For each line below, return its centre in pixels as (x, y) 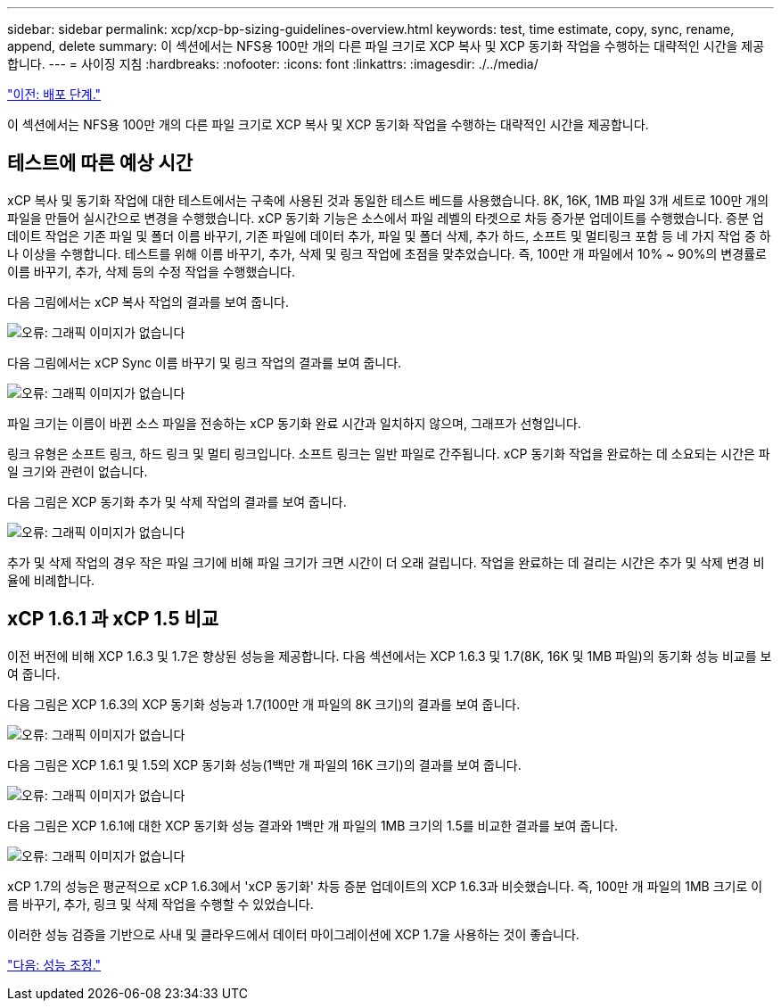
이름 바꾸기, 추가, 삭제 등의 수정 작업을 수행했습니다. (152, 271)
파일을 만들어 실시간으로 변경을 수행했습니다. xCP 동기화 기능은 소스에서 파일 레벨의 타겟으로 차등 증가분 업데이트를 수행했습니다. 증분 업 (386, 218)
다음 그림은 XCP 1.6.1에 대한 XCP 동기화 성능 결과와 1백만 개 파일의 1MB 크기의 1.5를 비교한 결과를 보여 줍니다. (313, 825)
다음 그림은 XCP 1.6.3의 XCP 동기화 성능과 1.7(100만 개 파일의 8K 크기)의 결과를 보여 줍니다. (264, 704)
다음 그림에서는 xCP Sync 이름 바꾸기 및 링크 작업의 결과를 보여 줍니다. (205, 362)
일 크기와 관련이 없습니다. (78, 471)
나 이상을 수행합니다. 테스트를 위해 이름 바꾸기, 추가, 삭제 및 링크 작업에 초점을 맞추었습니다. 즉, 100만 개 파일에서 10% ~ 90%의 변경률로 (387, 253)
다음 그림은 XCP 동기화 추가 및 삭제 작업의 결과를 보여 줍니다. (177, 501)
